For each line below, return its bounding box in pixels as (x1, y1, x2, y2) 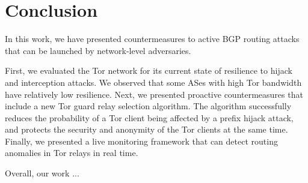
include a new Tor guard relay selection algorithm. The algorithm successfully (5, 100, 292, 112)
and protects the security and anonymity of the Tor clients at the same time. (5, 123, 288, 136)
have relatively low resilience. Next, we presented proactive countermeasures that (5, 88, 303, 100)
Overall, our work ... (5, 167, 79, 179)
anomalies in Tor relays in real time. (5, 146, 138, 159)
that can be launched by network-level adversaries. (5, 44, 191, 56)
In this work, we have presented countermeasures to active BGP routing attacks (5, 32, 300, 45)
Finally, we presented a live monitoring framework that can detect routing (5, 134, 278, 147)
